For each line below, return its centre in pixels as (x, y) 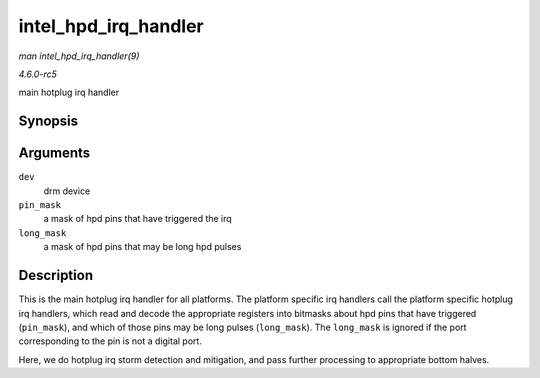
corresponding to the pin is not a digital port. (110, 341)
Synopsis (48, 121)
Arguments (54, 153)
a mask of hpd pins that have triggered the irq (137, 219)
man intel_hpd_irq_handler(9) (79, 56)
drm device (67, 191)
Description (56, 275)
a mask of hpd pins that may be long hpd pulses (142, 247)
